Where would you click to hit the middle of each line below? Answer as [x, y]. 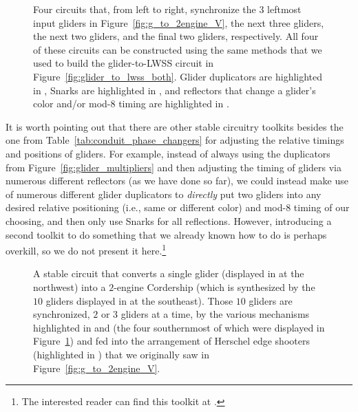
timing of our [322, 207]
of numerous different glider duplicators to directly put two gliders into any [164, 194]
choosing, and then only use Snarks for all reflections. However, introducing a [169, 220]
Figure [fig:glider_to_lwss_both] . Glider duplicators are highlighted [178, 76]
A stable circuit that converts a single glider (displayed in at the [169, 273]
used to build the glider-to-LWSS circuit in [124, 63]
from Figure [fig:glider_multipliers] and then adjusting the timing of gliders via [173, 167]
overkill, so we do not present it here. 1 [86, 249]
